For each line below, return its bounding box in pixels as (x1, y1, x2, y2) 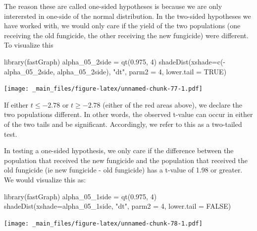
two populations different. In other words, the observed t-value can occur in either (4, 109, 253, 119)
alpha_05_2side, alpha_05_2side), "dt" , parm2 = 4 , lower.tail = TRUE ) (4, 66, 227, 76)
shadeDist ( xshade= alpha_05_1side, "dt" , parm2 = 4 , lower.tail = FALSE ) (4, 201, 231, 211)
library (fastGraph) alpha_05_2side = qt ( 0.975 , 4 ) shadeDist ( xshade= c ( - (4, 56, 226, 66)
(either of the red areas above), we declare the (103, 99, 243, 110)
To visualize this (4, 40, 53, 50)
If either (4, 99, 29, 110)
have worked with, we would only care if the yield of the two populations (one (4, 20, 241, 31)
